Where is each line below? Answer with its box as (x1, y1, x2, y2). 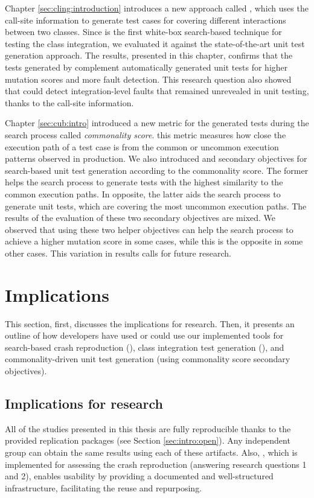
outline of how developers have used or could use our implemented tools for (5, 329, 284, 342)
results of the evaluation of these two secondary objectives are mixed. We (5, 211, 276, 224)
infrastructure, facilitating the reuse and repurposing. (5, 481, 202, 494)
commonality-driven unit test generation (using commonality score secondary (5, 353, 290, 365)
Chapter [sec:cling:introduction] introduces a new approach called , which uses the (5, 2, 309, 14)
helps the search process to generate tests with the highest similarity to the (5, 176, 283, 188)
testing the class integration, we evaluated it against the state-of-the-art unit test (5, 37, 305, 49)
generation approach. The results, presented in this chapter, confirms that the (5, 49, 293, 62)
